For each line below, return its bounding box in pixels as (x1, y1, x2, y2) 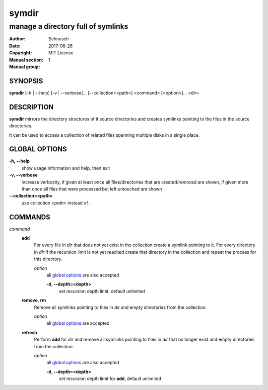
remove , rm (21, 297, 46, 303)
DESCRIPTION (9, 102, 54, 111)
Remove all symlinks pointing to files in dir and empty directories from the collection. (34, 304, 207, 310)
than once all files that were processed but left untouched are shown (21, 186, 162, 192)
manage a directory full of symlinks (9, 22, 129, 31)
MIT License (48, 50, 74, 56)
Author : (9, 36, 26, 42)
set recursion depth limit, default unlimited (59, 288, 145, 294)
